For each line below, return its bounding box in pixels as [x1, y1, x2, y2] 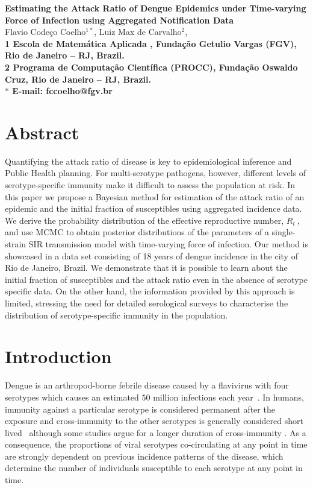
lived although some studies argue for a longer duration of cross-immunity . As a [5, 426, 306, 439]
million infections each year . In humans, [153, 390, 304, 403]
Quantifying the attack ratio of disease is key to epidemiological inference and [5, 154, 292, 167]
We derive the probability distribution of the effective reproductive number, [5, 214, 284, 226]
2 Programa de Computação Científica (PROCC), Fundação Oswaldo [5, 60, 298, 73]
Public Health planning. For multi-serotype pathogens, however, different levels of [5, 166, 306, 179]
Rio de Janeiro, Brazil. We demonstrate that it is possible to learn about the [5, 261, 288, 274]
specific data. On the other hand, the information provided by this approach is [5, 285, 295, 297]
